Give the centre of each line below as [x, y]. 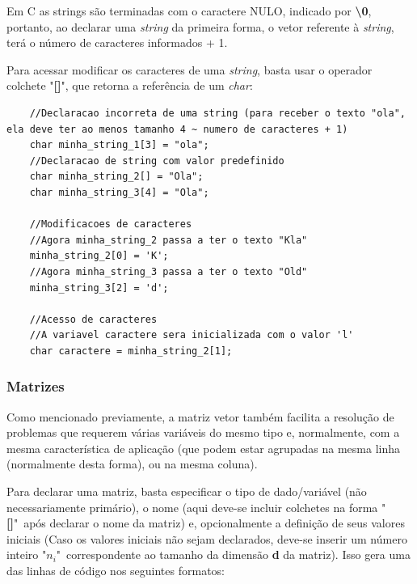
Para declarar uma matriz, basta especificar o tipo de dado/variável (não [187, 491]
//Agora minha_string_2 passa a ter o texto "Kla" [168, 240]
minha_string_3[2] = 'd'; [99, 288]
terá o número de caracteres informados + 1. [117, 42]
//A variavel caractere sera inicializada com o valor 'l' [192, 335]
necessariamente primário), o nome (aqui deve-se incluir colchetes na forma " [196, 507]
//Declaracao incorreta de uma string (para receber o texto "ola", [217, 113]
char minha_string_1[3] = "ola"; [119, 145]
